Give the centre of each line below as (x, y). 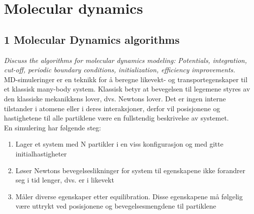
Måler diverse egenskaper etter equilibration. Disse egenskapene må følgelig (129, 196)
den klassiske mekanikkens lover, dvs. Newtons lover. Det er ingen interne (115, 98)
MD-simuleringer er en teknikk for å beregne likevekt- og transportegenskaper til (126, 79)
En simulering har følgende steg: (53, 127)
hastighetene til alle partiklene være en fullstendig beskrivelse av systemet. (116, 118)
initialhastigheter (41, 153)
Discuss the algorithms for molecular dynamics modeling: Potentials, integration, (126, 60)
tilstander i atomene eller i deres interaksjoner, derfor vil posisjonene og (112, 108)
